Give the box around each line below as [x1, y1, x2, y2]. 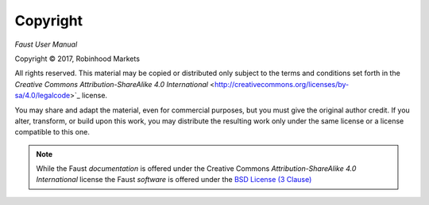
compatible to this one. [14, 127, 91, 137]
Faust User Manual [14, 40, 78, 49]
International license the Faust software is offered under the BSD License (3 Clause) [36, 175, 312, 184]
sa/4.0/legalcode [14, 91, 71, 101]
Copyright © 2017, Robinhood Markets [14, 54, 141, 63]
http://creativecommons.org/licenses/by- [214, 79, 350, 89]
